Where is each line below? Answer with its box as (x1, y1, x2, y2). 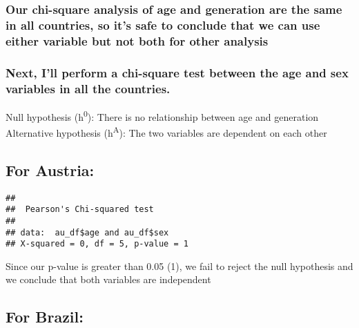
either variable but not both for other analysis (6, 32, 269, 49)
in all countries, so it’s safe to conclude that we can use (6, 16, 320, 33)
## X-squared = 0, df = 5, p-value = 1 (6, 239, 188, 249)
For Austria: (6, 159, 95, 180)
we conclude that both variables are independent (6, 272, 211, 287)
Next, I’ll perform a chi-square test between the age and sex (6, 64, 349, 81)
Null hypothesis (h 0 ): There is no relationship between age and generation (6, 107, 319, 124)
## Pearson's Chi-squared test (6, 204, 154, 215)
